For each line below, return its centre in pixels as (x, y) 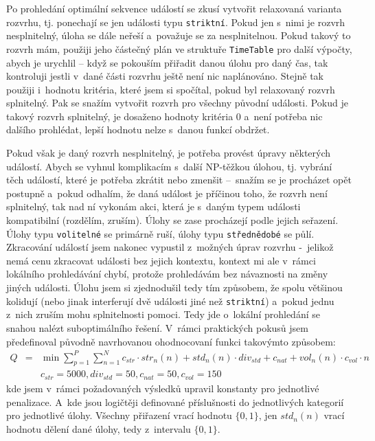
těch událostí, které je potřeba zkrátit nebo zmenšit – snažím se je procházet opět (179, 180)
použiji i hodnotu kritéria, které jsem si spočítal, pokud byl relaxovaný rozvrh (171, 89)
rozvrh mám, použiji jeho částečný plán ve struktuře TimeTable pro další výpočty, (179, 48)
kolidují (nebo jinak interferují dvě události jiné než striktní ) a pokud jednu (170, 301)
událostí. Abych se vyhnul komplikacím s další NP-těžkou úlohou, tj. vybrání (169, 166)
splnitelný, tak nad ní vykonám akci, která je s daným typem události (154, 206)
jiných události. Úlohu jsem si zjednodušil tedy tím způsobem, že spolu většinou (174, 287)
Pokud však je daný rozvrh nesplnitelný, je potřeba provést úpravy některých (169, 153)
